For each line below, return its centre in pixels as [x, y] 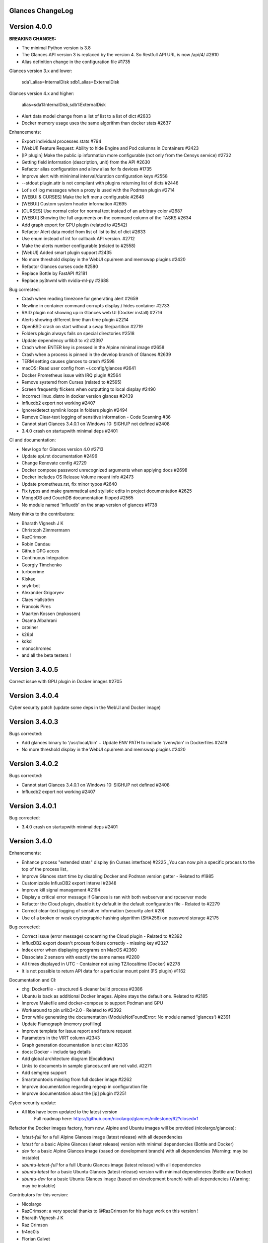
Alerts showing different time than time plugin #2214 [75, 319]
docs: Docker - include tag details [56, 1052]
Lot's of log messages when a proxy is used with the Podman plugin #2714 [98, 190]
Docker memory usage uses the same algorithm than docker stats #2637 [96, 123]
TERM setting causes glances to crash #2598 [68, 361]
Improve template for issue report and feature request [76, 1031]
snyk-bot [31, 586]
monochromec [36, 648]
